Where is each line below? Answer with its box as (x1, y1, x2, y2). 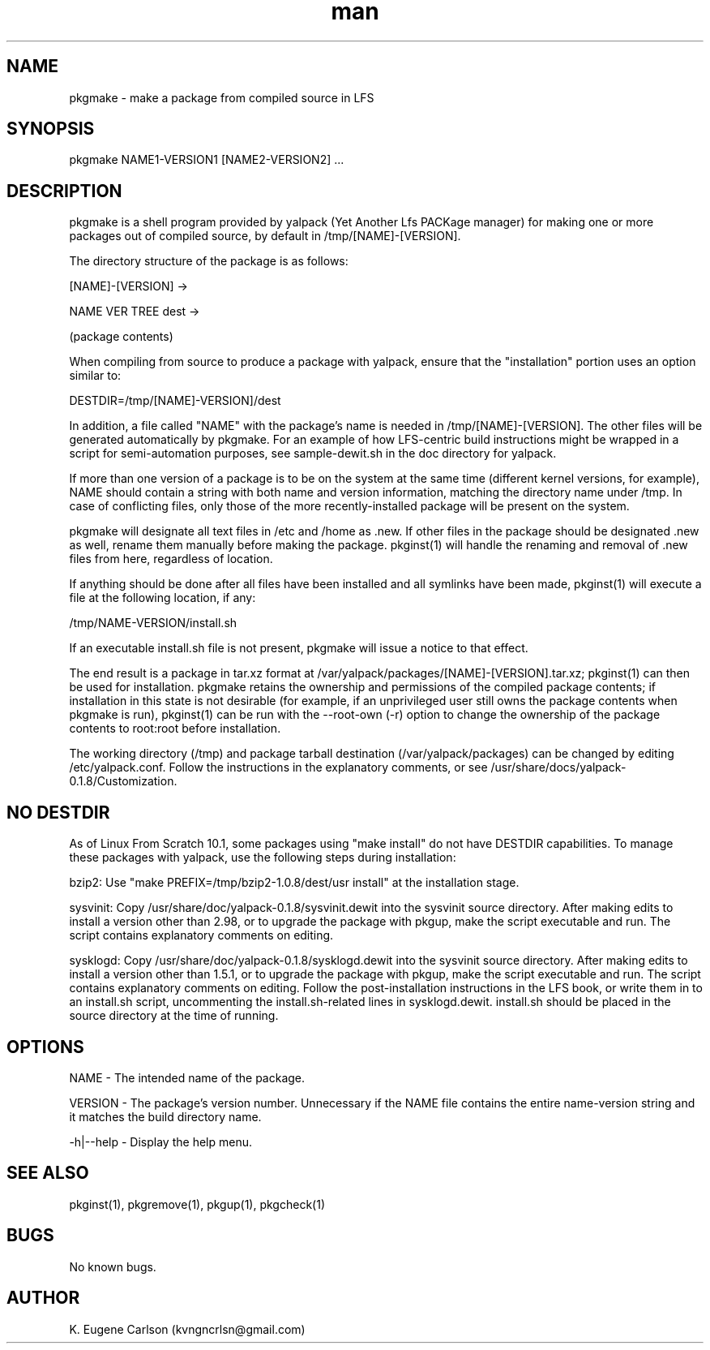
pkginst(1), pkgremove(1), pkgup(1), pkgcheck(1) (69, 1197, 325, 1211)
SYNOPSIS (6, 118, 95, 140)
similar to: (69, 368, 122, 383)
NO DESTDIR (6, 802, 110, 823)
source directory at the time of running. (69, 1008, 279, 1023)
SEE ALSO (6, 1163, 89, 1184)
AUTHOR (6, 1288, 80, 1309)
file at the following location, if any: (69, 591, 256, 605)
